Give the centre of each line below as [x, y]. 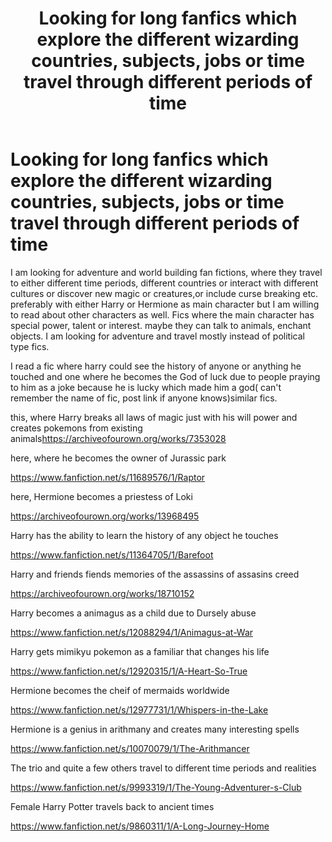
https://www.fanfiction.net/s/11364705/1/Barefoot [112, 554]
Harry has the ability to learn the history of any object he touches [144, 535]
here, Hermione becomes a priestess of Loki [101, 496]
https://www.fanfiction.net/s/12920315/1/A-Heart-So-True [129, 671]
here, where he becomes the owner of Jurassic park [118, 458]
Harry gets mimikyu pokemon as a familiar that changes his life [140, 651]
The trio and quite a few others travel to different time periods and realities [163, 768]
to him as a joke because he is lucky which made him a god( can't [146, 387]
